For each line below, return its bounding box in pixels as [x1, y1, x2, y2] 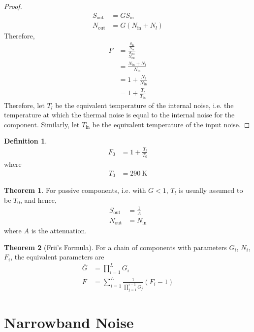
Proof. [4, 1, 22, 11]
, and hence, [20, 194, 57, 205]
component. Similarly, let [4, 119, 80, 129]
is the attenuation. [31, 225, 87, 236]
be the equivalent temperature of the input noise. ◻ [92, 119, 250, 129]
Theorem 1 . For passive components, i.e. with [4, 185, 146, 195]
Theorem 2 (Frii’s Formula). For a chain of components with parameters [4, 242, 227, 252]
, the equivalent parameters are [10, 252, 104, 262]
